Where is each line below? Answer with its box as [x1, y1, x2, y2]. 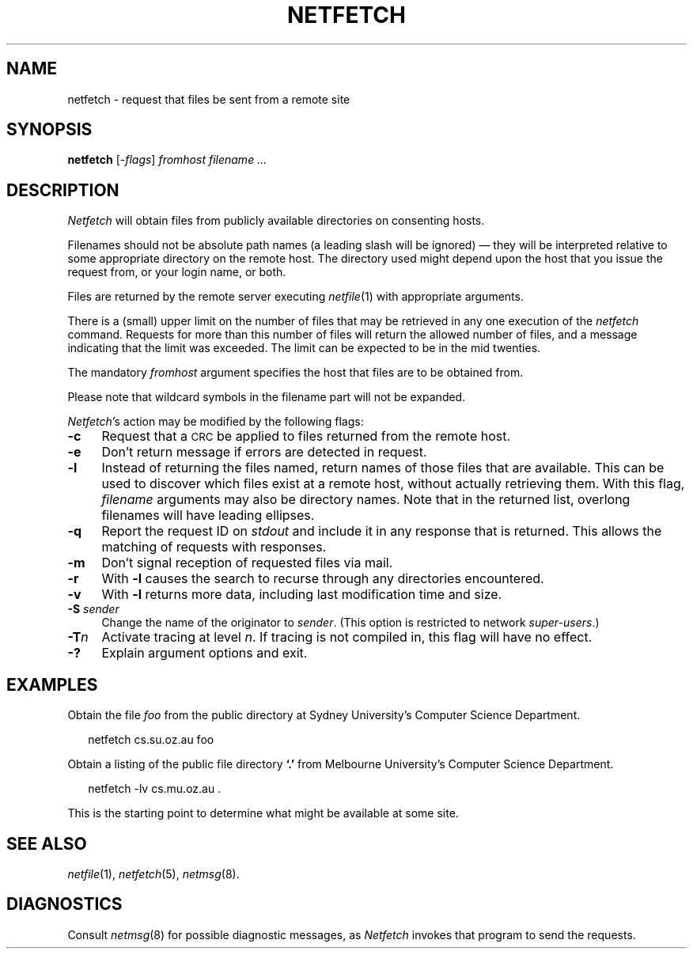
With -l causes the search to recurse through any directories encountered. [101, 570, 544, 587]
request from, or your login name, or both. [67, 265, 286, 279]
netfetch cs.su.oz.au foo [88, 733, 214, 747]
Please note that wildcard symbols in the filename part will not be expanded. [67, 390, 466, 404]
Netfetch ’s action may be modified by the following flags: [67, 415, 364, 429]
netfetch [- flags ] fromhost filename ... [67, 153, 267, 167]
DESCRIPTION [6, 180, 119, 200]
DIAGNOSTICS [6, 894, 123, 915]
